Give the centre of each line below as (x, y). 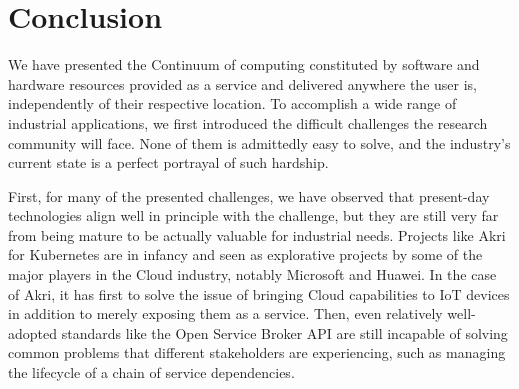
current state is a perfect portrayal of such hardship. (168, 162)
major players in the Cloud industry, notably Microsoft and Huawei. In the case (252, 274)
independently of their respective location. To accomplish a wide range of (232, 103)
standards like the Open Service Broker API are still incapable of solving (284, 332)
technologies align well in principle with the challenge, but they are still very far (253, 215)
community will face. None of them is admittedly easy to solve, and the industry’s (259, 142)
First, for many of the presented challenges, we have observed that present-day (249, 195)
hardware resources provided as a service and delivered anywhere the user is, (242, 83)
